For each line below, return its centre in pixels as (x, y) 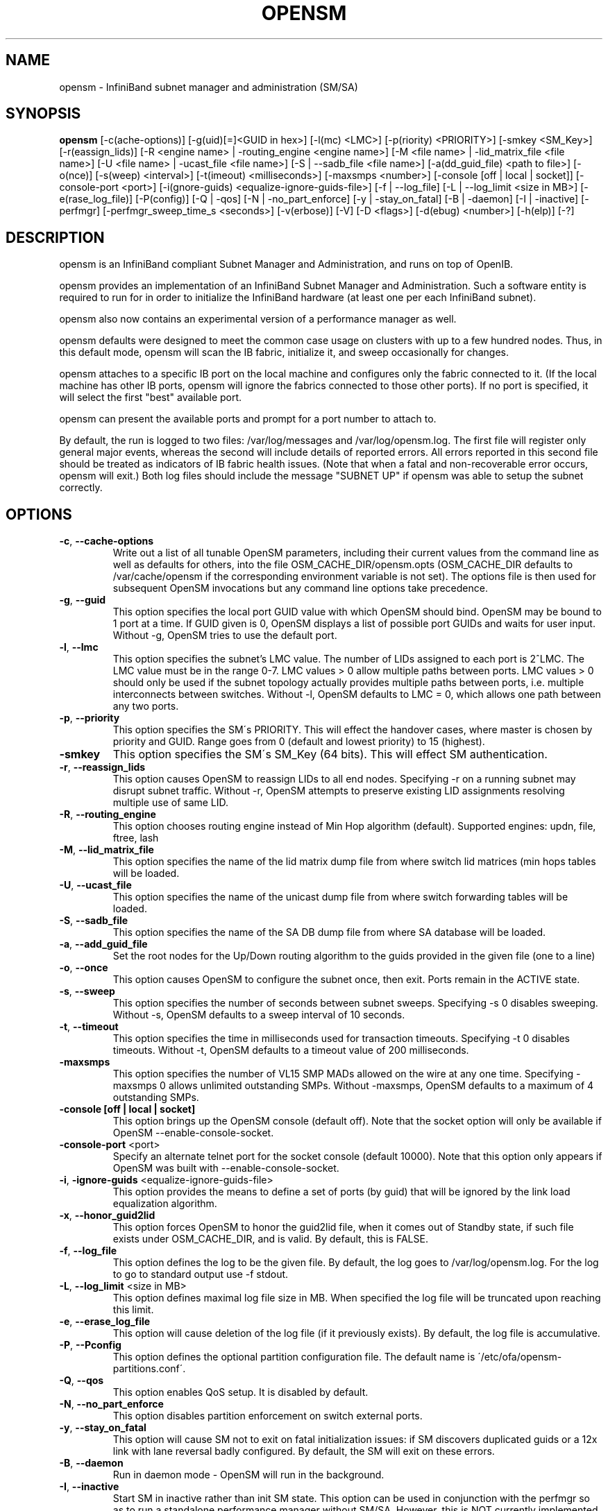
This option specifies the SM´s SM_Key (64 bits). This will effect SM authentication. (330, 754)
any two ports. (146, 706)
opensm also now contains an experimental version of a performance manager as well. (258, 319)
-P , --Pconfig (90, 1345)
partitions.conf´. (149, 1369)
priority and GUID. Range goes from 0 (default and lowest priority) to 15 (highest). (299, 742)
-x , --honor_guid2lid (107, 1215)
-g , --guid (83, 600)
